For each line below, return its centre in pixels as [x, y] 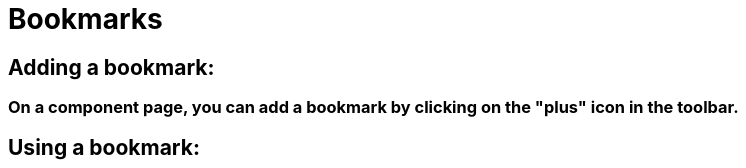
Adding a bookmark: [111, 67]
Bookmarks [85, 19]
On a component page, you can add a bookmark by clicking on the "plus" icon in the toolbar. [373, 107]
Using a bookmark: [104, 147]
